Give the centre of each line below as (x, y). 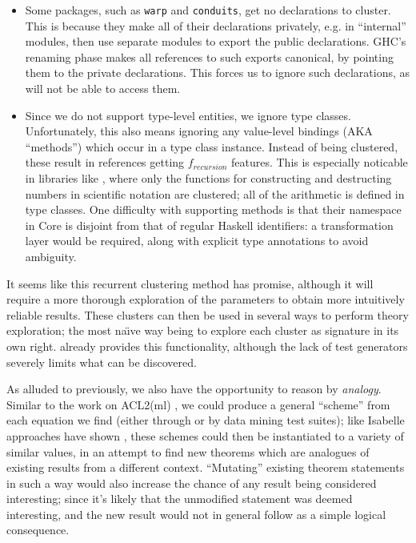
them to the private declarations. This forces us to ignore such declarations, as (217, 72)
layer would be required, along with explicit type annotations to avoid (197, 241)
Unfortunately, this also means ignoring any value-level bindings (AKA (199, 131)
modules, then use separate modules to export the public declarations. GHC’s (216, 41)
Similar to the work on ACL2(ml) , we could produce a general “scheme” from (198, 404)
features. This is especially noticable (319, 162)
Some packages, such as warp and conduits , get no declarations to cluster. (208, 10)
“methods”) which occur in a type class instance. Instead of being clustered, (212, 146)
